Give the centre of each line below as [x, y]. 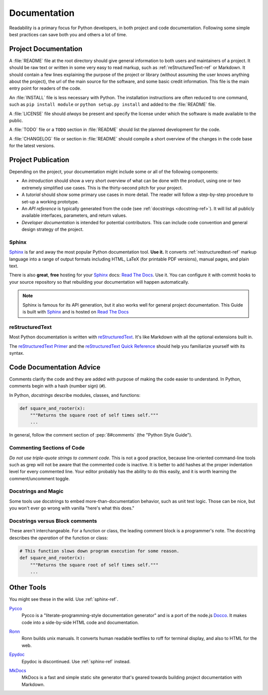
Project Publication [39, 159]
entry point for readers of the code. [45, 88]
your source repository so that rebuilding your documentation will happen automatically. [99, 282]
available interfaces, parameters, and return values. [74, 215]
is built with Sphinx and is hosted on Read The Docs [76, 312]
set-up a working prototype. [50, 201]
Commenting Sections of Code [47, 448]
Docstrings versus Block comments [53, 521]
